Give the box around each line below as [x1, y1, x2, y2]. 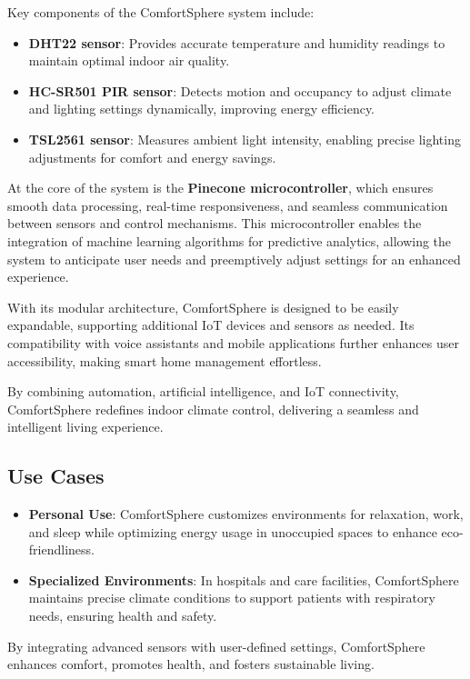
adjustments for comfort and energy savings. [28, 147, 276, 166]
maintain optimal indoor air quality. [28, 51, 230, 70]
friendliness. [28, 540, 95, 559]
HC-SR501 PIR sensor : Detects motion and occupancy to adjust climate [28, 81, 452, 100]
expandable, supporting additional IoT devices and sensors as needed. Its [7, 315, 415, 335]
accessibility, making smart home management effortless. [7, 351, 322, 370]
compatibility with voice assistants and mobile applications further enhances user [7, 333, 459, 352]
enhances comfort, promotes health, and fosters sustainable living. [7, 654, 375, 674]
